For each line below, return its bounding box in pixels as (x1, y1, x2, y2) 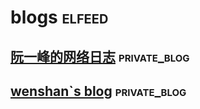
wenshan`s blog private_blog (10, 82, 187, 100)
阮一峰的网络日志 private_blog (10, 48, 190, 65)
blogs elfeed (10, 6, 109, 29)
